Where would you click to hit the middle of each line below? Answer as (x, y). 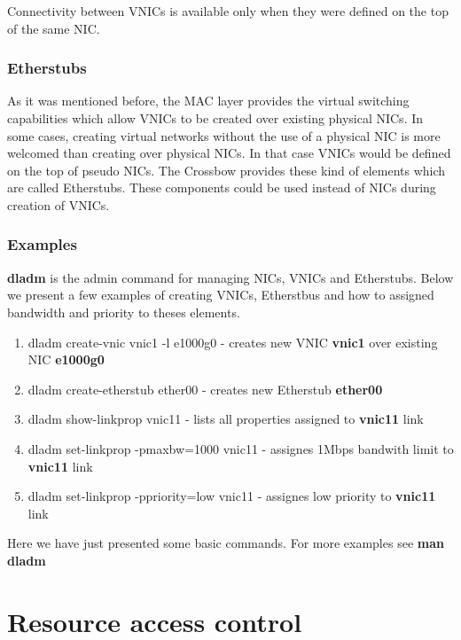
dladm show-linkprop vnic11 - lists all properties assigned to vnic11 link (226, 419)
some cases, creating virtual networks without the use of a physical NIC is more (224, 135)
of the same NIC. (54, 28)
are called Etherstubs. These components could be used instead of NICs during (222, 187)
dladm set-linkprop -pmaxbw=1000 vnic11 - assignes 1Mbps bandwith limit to (241, 448)
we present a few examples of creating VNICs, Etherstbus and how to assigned (221, 295)
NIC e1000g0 (66, 359)
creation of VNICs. (59, 204)
